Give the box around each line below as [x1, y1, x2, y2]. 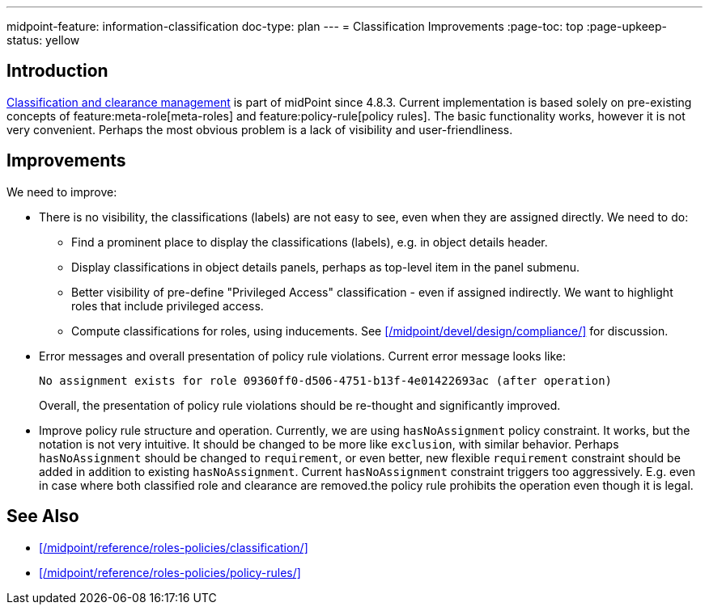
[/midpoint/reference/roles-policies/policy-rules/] [39, 565, 301, 579]
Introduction [6, 61, 108, 82]
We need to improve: [6, 184, 117, 199]
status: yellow [6, 33, 80, 47]
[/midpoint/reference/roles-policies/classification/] [39, 540, 308, 554]
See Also [6, 506, 79, 527]
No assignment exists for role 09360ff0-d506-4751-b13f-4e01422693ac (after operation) [39, 373, 613, 387]
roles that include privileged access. [71, 298, 264, 313]
